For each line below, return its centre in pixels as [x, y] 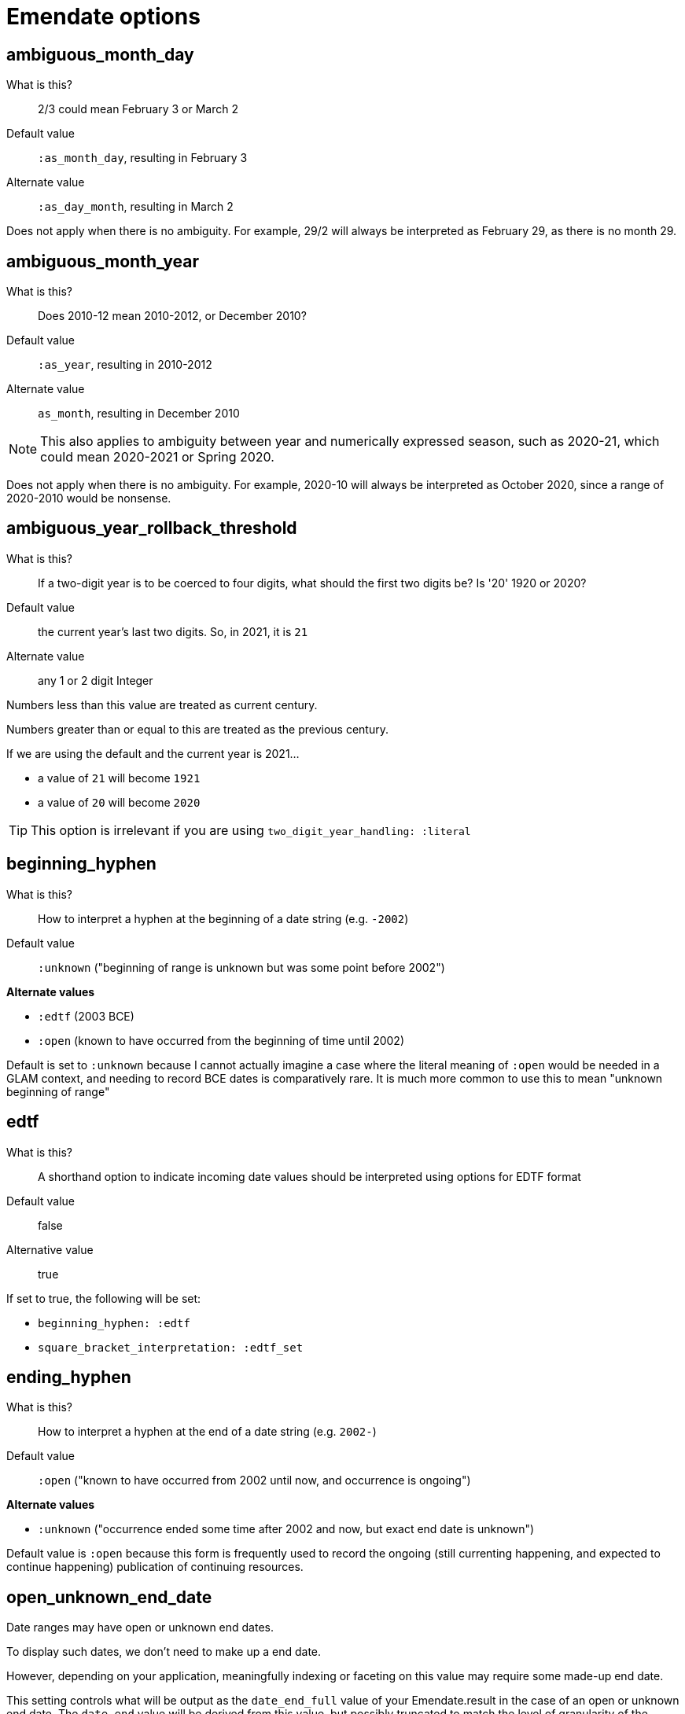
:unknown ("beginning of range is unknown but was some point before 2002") [241, 967]
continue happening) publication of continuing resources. [155, 1567]
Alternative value [50, 1249]
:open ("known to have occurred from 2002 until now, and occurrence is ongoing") [254, 1480]
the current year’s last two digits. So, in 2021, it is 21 [173, 631]
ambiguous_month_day [100, 54]
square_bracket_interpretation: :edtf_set [171, 1347]
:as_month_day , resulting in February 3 [143, 158]
